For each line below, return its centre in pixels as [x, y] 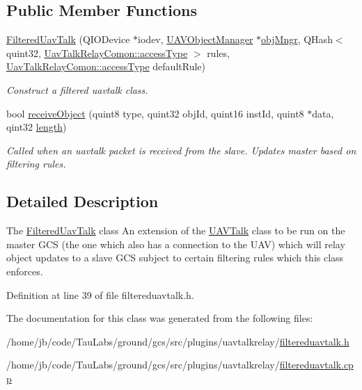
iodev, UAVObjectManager [196, 39]
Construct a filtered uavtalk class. [77, 89]
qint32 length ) [37, 127]
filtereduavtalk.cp [316, 365]
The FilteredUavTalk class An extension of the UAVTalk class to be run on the [176, 230]
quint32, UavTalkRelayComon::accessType [97, 52]
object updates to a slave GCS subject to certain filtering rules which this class [175, 258]
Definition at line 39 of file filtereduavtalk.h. [100, 294]
